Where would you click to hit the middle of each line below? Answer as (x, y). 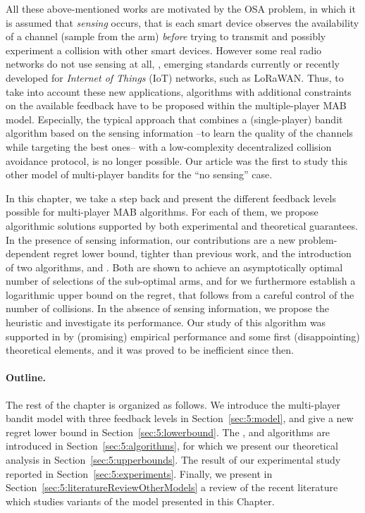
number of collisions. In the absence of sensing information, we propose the (168, 308)
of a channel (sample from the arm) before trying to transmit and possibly (166, 36)
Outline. (26, 377)
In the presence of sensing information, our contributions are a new (151, 239)
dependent (28, 253)
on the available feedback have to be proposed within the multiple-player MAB (176, 105)
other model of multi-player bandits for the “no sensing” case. (139, 174)
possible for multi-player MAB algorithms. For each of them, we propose (162, 212)
